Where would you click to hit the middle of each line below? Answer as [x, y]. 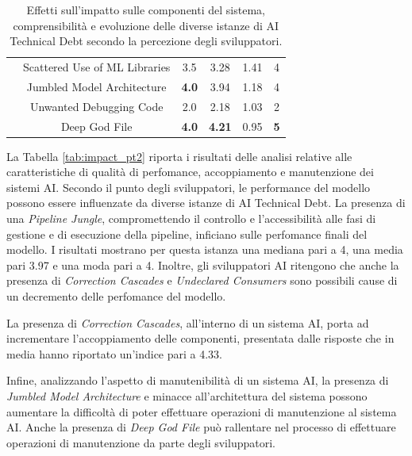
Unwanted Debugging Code [96, 106]
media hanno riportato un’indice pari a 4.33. [115, 353]
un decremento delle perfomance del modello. [116, 296]
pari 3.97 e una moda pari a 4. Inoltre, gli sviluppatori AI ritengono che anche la [203, 264]
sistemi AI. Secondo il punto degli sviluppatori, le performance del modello [189, 187]
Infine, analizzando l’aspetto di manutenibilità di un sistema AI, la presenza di [198, 380]
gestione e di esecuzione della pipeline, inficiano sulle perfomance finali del [187, 234]
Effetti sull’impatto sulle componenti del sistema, [146, 10]
